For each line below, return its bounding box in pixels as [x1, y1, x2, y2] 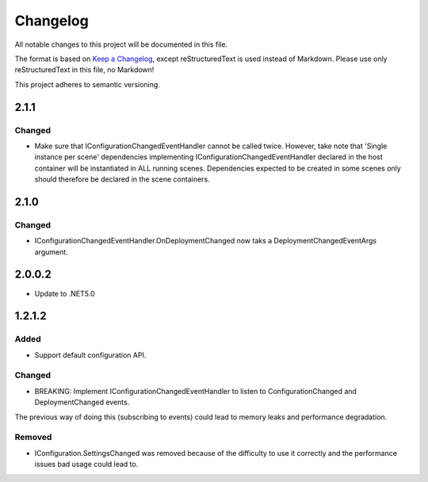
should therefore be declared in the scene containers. [34, 174, 210, 184]
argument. [34, 247, 69, 257]
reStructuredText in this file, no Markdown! [14, 65, 155, 75]
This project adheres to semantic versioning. [14, 79, 160, 89]
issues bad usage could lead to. [34, 460, 139, 469]
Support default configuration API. [34, 350, 147, 360]
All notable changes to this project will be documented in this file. [14, 40, 228, 49]
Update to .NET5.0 [34, 289, 95, 298]
